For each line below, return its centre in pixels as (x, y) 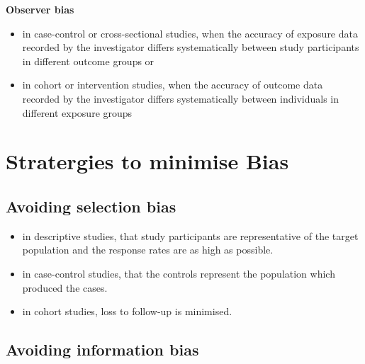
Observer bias (40, 9)
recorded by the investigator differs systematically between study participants (191, 47)
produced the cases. (65, 287)
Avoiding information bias (102, 349)
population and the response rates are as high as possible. (148, 250)
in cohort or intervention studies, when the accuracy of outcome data (173, 85)
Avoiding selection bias (91, 206)
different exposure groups (77, 112)
